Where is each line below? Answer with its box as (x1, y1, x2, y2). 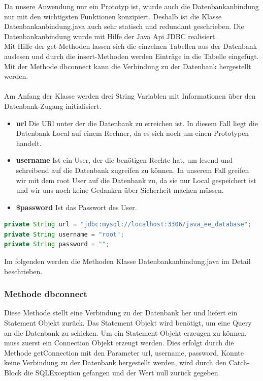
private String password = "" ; (4, 241, 110, 248)
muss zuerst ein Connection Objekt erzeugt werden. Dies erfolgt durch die (4, 337, 234, 348)
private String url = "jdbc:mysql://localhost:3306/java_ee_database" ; (4, 221, 251, 228)
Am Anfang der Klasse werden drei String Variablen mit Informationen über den (4, 91, 256, 101)
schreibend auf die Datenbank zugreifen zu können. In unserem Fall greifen (16, 164, 249, 175)
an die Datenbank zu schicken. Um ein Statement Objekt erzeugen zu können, (4, 327, 247, 338)
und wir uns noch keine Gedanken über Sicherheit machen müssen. (16, 185, 224, 195)
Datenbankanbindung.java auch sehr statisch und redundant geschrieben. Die (4, 21, 244, 32)
